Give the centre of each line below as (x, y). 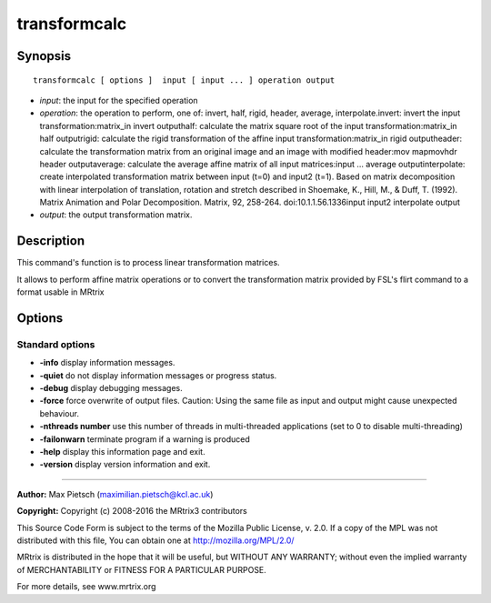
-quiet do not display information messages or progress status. (158, 375)
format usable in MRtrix (60, 292)
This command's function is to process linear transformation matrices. (149, 263)
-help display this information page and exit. (122, 452)
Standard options (56, 344)
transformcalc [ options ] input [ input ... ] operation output (184, 80)
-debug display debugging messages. (111, 388)
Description (51, 241)
